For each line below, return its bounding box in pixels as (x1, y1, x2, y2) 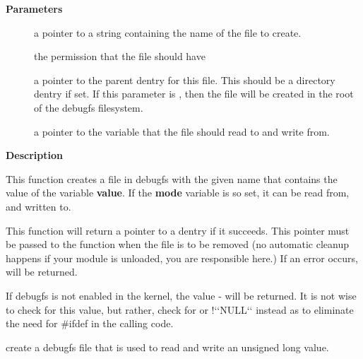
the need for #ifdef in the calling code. (6, 316, 174, 331)
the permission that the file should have (34, 49, 206, 64)
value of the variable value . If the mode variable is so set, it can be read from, (6, 185, 350, 200)
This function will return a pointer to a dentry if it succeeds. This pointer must (6, 223, 350, 237)
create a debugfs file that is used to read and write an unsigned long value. (6, 339, 329, 354)
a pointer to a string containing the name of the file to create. (34, 25, 302, 40)
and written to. (6, 199, 71, 213)
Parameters (6, 1, 63, 16)
